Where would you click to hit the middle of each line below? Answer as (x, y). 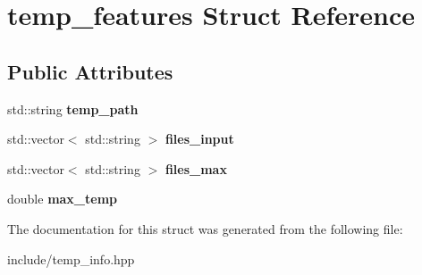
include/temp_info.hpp (71, 258)
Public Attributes (90, 71)
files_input (199, 139)
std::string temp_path (73, 108)
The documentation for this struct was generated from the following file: (205, 228)
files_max (196, 168)
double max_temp (63, 199)
